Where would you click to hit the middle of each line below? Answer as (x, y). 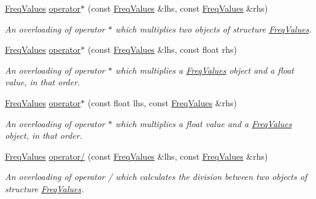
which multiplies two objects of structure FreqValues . (214, 29)
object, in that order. (44, 135)
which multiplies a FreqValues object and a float (205, 70)
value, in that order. (43, 82)
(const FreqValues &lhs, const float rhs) (162, 49)
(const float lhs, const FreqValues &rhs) (162, 102)
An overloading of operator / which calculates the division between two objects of (156, 177)
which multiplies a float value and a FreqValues (204, 123)
